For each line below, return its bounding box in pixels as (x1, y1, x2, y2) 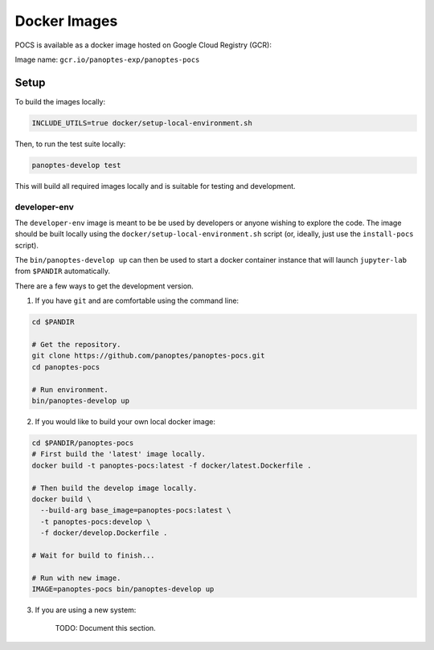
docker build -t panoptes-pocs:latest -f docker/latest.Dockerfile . (31, 460, 312, 470)
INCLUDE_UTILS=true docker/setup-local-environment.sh (31, 118, 252, 128)
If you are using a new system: (35, 605, 137, 615)
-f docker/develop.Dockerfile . (40, 529, 168, 538)
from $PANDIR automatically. (14, 266, 110, 276)
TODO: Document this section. (55, 623, 156, 633)
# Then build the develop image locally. (31, 483, 198, 493)
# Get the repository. (31, 340, 121, 350)
